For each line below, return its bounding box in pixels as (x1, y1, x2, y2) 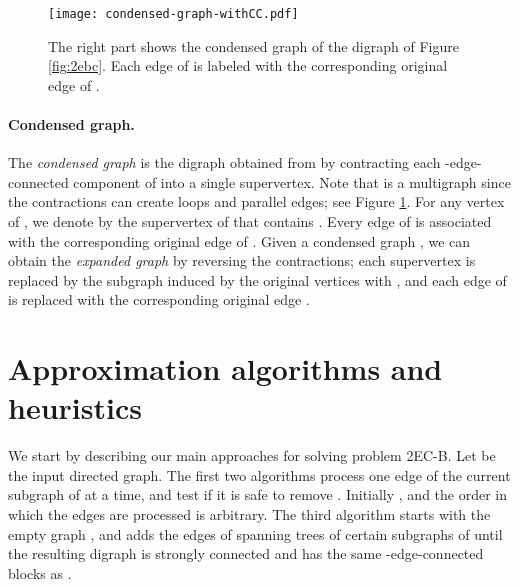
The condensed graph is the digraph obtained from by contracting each (8, 152, 441, 173)
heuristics (8, 387, 142, 428)
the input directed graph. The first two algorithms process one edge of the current (8, 464, 511, 485)
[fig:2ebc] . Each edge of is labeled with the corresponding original (48, 55, 448, 76)
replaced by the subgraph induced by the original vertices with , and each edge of (8, 269, 507, 290)
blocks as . (8, 562, 72, 583)
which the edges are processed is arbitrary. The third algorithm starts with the (8, 504, 491, 525)
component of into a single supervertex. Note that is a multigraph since (73, 171, 511, 192)
